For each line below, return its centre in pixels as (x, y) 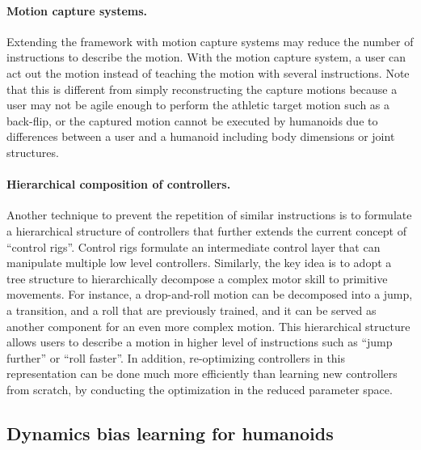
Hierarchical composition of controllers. (119, 184)
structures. (33, 152)
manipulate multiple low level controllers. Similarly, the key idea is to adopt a (199, 263)
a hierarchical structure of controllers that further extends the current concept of (206, 230)
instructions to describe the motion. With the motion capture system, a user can (206, 57)
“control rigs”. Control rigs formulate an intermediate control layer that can (194, 246)
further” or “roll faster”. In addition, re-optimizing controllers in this (176, 357)
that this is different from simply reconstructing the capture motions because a (202, 89)
